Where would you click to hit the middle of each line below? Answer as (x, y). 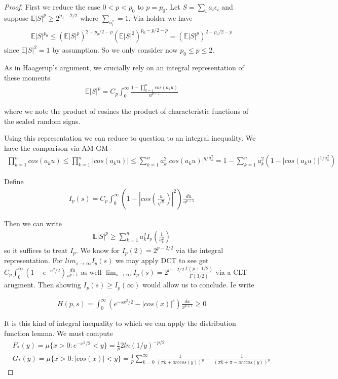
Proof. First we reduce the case (52, 7)
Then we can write (33, 223)
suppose (16, 17)
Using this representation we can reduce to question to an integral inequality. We (130, 138)
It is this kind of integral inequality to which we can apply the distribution (120, 323)
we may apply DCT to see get (162, 260)
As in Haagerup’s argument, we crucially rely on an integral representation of (124, 68)
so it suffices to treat (36, 250)
